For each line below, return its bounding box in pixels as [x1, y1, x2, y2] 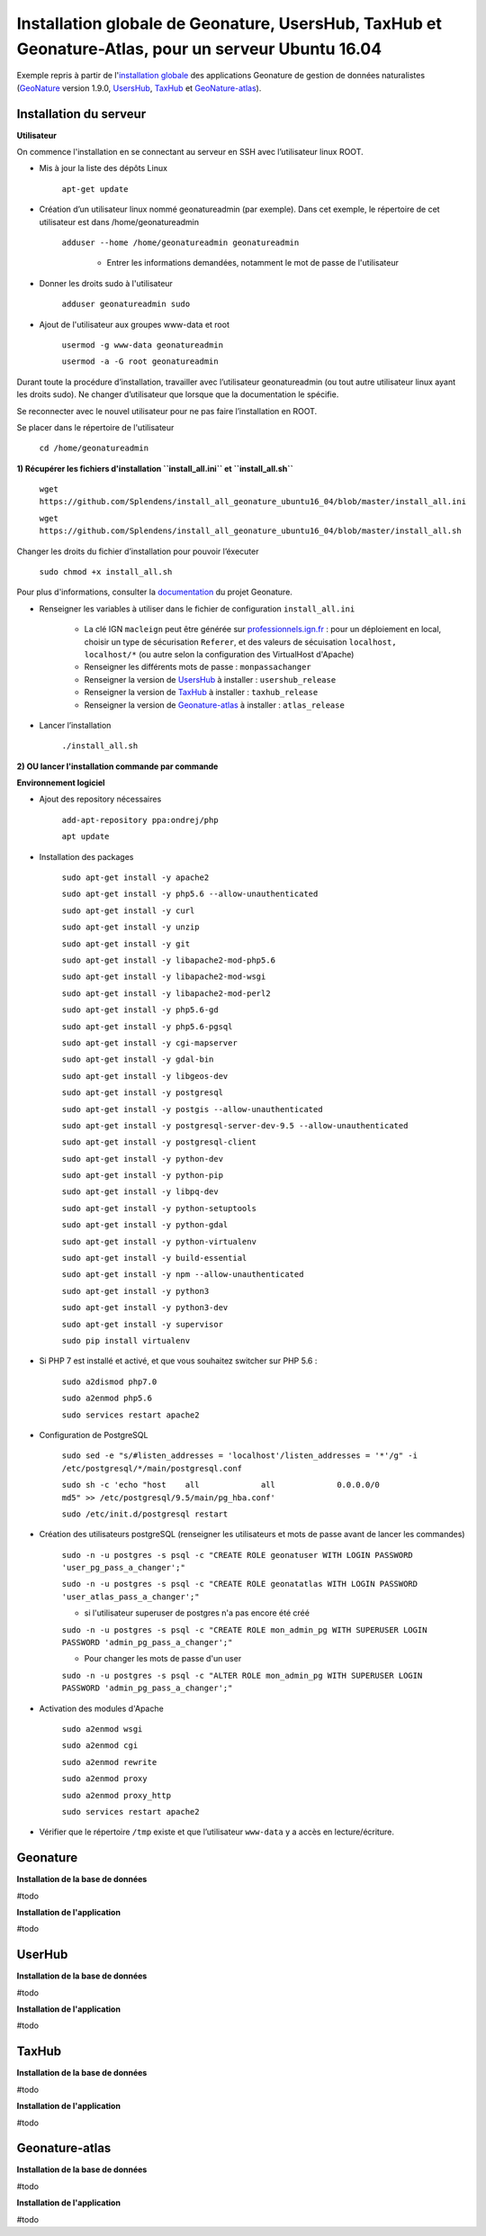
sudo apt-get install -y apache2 [61, 873, 210, 883]
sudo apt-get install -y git [61, 938, 191, 949]
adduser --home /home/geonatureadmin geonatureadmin [61, 237, 300, 248]
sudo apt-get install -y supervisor [61, 1319, 224, 1329]
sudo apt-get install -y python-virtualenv [61, 1236, 256, 1246]
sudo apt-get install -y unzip [61, 922, 200, 932]
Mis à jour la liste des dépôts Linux [39, 163, 168, 174]
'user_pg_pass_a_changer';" [61, 1562, 186, 1573]
